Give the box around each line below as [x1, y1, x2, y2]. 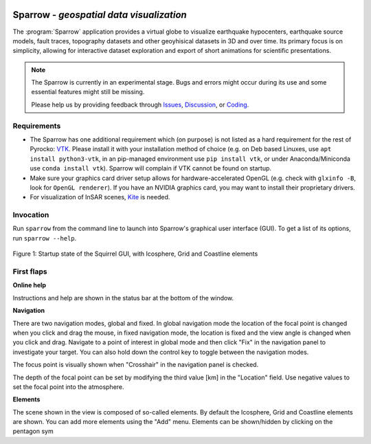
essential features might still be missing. [31, 88, 145, 96]
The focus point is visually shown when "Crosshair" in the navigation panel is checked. [12, 361, 259, 369]
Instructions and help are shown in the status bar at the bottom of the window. [12, 293, 234, 302]
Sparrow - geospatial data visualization [12, 9, 187, 21]
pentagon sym [12, 427, 54, 436]
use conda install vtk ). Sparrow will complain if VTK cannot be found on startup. [30, 164, 271, 173]
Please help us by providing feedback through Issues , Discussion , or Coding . [31, 100, 249, 109]
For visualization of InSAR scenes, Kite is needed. [30, 193, 170, 201]
